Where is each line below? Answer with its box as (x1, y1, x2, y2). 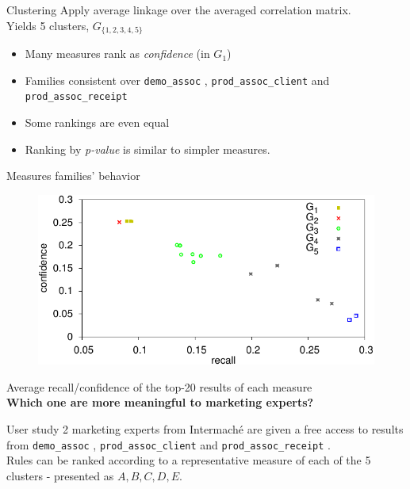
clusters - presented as (6, 467, 114, 483)
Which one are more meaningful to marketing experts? (6, 394, 314, 411)
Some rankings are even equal (25, 113, 170, 130)
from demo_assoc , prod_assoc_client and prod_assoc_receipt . (6, 436, 331, 453)
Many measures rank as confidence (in (25, 45, 210, 62)
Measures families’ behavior (6, 167, 140, 184)
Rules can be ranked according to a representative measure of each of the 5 (6, 452, 371, 468)
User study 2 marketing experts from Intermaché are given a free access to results (6, 420, 404, 437)
